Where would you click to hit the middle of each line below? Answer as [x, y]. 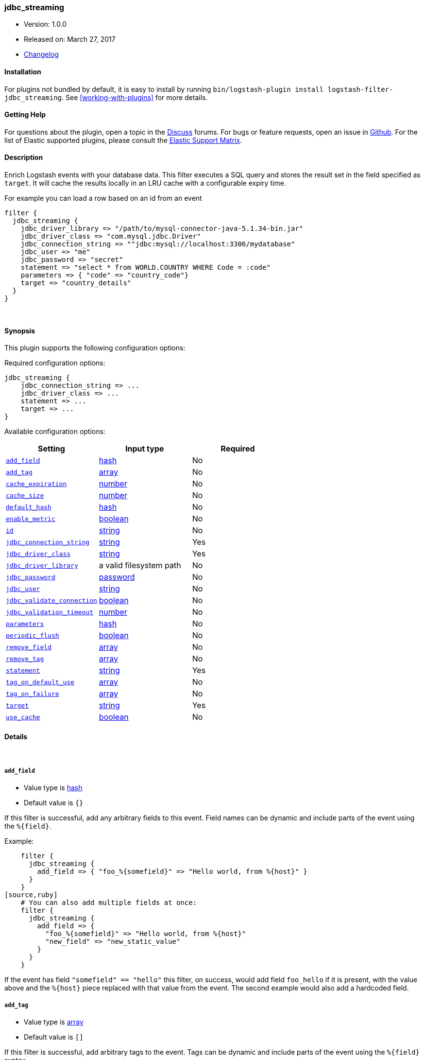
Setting [51, 449]
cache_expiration [36, 484]
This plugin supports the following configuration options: [95, 348]
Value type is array [54, 1022]
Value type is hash [53, 788]
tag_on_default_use [40, 682]
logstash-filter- [360, 89]
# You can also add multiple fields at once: [109, 903]
